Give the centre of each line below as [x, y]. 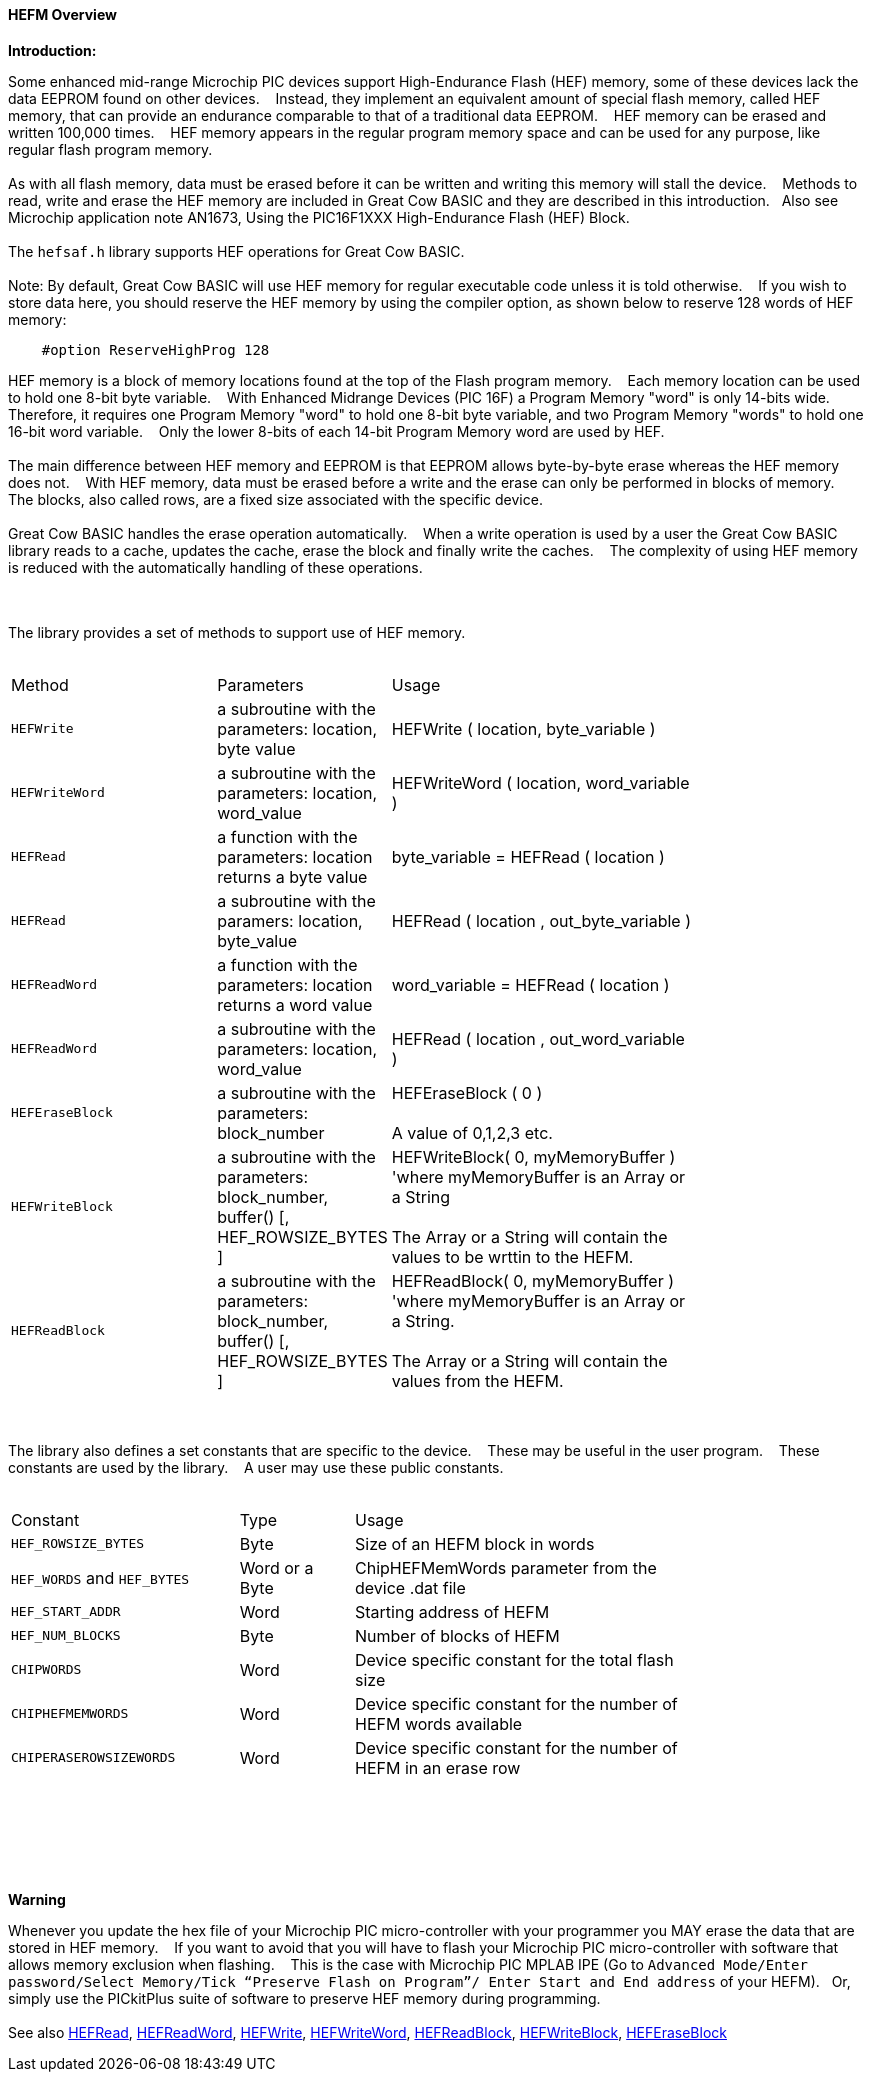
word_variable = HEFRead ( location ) [530, 984]
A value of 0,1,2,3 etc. [472, 1132]
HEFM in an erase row [437, 1767]
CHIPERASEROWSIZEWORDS [93, 1758]
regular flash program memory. [110, 149]
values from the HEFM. [477, 1380]
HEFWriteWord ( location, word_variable [540, 782]
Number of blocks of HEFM [457, 1635]
